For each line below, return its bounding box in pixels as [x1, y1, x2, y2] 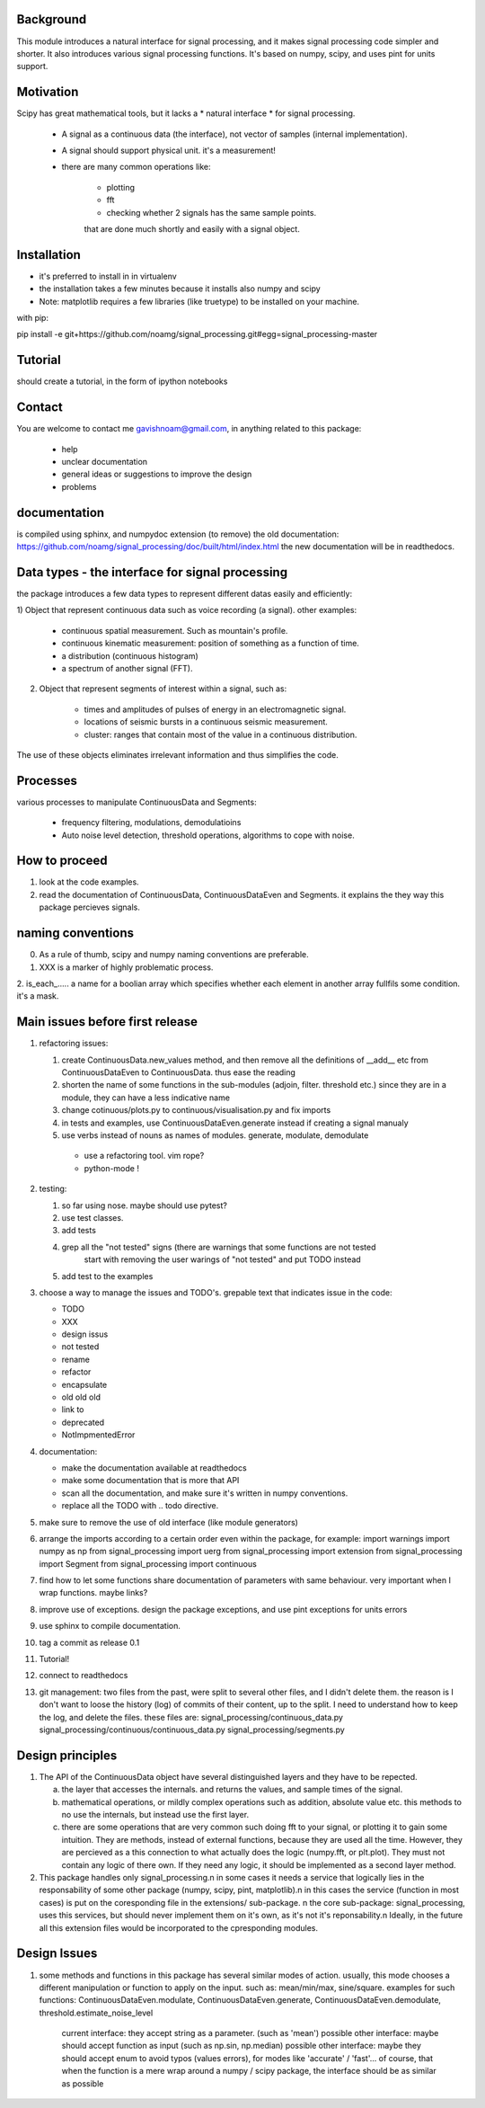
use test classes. [61, 1212, 124, 1223]
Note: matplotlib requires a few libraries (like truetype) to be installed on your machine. [39, 296, 359, 307]
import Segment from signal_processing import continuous [39, 1558, 258, 1569]
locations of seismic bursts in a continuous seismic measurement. [84, 716, 328, 727]
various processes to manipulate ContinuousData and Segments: [16, 796, 257, 807]
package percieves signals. [39, 902, 141, 912]
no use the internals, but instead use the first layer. [61, 1810, 250, 1820]
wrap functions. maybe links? [39, 1588, 148, 1598]
